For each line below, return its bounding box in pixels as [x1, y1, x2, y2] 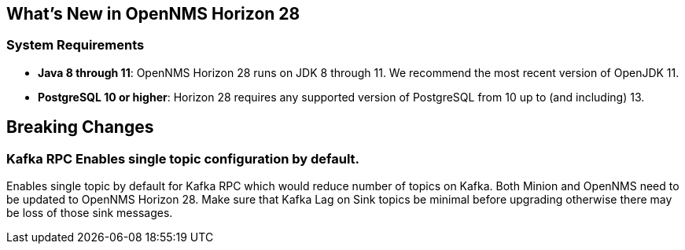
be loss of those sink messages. [6, 206, 173, 220]
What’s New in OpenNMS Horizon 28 [6, 4, 300, 24]
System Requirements [6, 37, 145, 53]
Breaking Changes [6, 117, 154, 138]
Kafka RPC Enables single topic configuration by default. [6, 150, 360, 167]
